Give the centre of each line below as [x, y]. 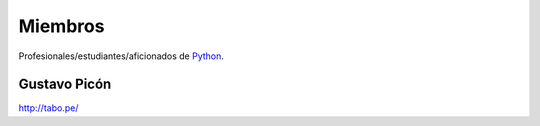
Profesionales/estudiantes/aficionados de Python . [121, 56]
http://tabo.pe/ [48, 108]
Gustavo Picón [65, 84]
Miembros [61, 26]
